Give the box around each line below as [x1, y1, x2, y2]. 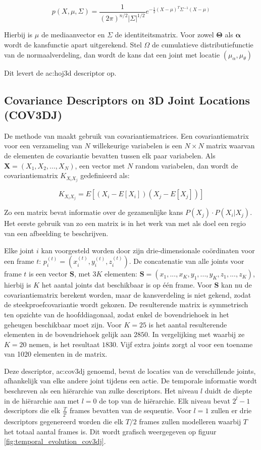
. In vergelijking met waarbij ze [148, 329, 245, 340]
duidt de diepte [204, 385, 252, 396]
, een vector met [75, 160, 125, 171]
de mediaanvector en [41, 29, 105, 40]
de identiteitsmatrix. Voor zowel [115, 29, 214, 40]
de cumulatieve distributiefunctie [151, 39, 253, 49]
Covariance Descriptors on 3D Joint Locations [4, 92, 250, 107]
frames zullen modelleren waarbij [139, 416, 241, 427]
